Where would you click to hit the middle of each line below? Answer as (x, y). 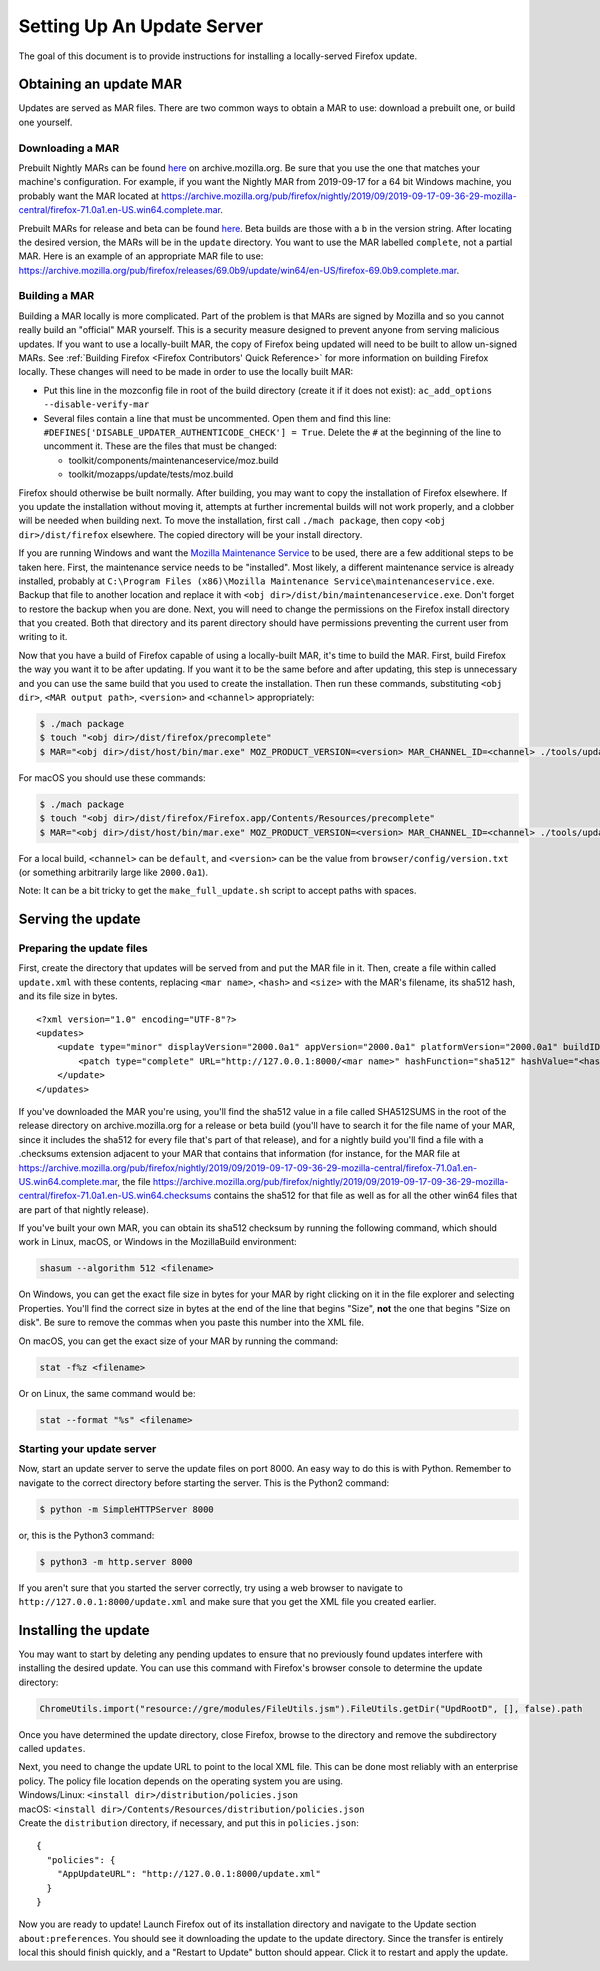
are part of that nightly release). (83, 1209)
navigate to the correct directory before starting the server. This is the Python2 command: (204, 1482)
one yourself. (45, 122)
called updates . (52, 1749)
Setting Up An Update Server (141, 26)
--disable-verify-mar (96, 404)
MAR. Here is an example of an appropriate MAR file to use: (141, 256)
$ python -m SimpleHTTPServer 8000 (126, 1509)
